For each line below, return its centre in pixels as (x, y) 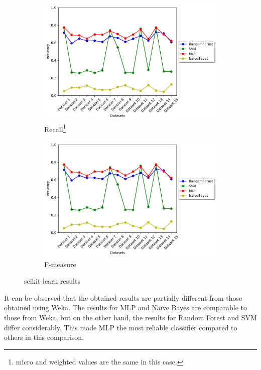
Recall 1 (55, 128)
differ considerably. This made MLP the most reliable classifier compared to (121, 327)
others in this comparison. (44, 337)
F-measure (60, 264)
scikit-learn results (52, 281)
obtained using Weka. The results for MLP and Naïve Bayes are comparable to (126, 307)
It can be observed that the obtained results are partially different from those (123, 297)
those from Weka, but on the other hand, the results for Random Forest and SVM (130, 318)
